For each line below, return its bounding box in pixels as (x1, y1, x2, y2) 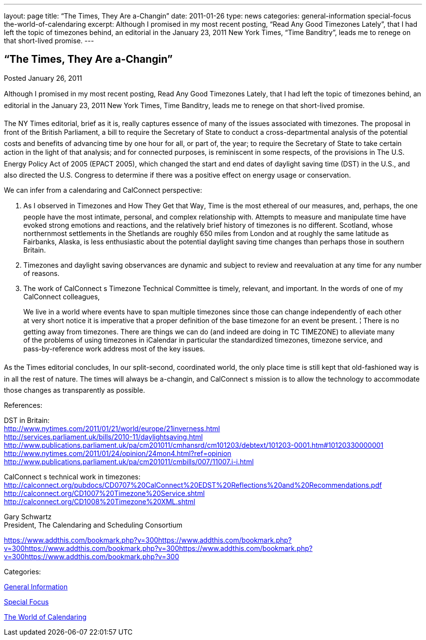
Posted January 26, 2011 (4, 73, 82, 82)
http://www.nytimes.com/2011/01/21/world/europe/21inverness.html (4, 424, 220, 433)
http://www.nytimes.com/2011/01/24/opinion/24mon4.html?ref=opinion (4, 449, 231, 457)
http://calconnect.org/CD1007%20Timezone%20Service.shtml (4, 489, 205, 497)
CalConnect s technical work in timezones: (4, 472, 141, 481)
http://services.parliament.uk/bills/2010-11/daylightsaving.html (4, 432, 203, 441)
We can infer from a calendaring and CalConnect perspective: (4, 185, 202, 194)
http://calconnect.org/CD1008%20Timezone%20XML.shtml (4, 497, 195, 506)
